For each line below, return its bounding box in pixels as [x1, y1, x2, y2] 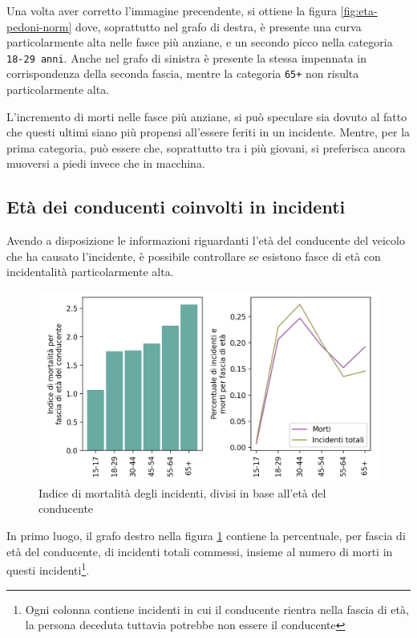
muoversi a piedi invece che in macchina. [6, 155, 205, 172]
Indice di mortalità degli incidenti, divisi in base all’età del [38, 484, 326, 501]
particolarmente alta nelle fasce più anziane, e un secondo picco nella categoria [6, 34, 393, 51]
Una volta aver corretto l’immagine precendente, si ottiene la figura [6, 2, 338, 18]
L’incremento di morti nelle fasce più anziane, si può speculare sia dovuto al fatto [6, 108, 407, 124]
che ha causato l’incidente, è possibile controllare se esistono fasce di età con [6, 247, 381, 264]
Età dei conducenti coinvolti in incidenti [6, 194, 346, 219]
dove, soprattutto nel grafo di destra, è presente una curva [75, 18, 362, 35]
